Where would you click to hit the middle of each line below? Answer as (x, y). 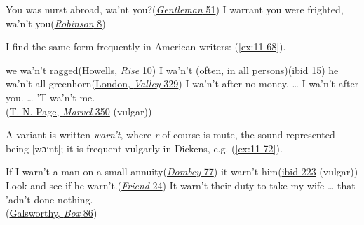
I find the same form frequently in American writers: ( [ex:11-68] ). (146, 46)
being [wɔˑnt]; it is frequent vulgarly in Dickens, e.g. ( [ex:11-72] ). (144, 148)
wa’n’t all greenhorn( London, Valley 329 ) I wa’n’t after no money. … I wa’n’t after (182, 84)
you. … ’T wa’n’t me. (50, 97)
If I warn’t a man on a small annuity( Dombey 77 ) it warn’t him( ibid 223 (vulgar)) (182, 172)
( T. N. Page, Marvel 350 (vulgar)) (79, 111)
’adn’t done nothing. (49, 199)
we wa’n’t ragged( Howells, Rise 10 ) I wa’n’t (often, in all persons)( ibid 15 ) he (172, 70)
